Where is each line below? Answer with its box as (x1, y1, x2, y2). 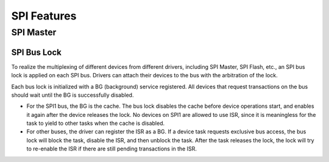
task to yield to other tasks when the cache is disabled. (26, 119, 165, 127)
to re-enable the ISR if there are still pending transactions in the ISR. (26, 145, 197, 152)
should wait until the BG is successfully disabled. (11, 91, 134, 99)
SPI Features (11, 9, 77, 23)
